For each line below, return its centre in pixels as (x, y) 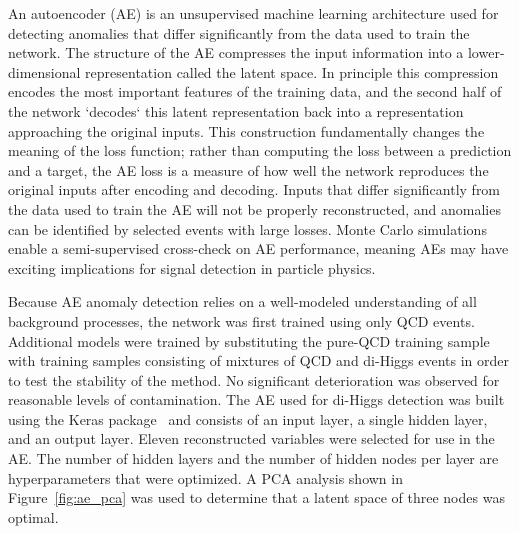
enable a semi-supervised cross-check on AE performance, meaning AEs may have (258, 248)
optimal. (33, 516)
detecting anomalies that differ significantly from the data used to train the (239, 32)
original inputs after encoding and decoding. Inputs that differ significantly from (254, 189)
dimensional (44, 71)
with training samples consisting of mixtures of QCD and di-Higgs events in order (259, 360)
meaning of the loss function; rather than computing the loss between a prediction (260, 150)
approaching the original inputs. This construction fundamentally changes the (246, 130)
